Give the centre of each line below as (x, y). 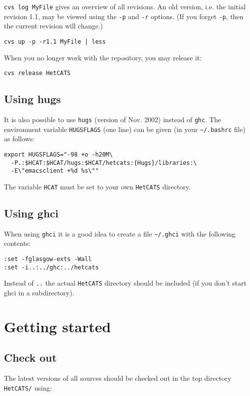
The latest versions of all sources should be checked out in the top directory (118, 378)
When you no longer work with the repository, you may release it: (103, 57)
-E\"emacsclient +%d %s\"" (55, 171)
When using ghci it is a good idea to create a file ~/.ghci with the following (120, 233)
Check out (30, 357)
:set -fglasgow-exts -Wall (48, 259)
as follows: (19, 139)
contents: (17, 243)
